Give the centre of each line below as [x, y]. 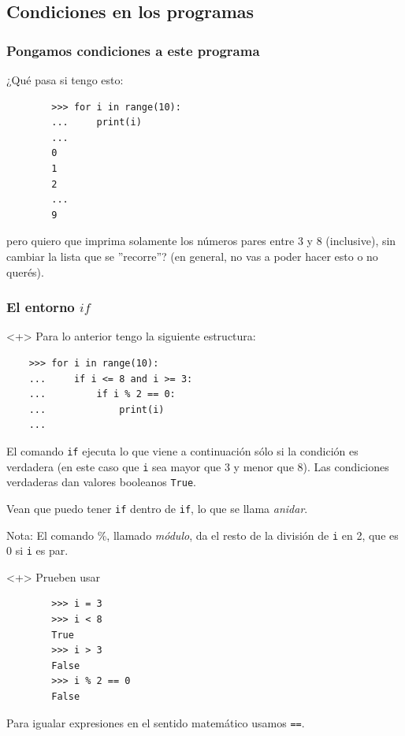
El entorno [41, 307]
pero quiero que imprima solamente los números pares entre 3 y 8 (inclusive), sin [201, 241]
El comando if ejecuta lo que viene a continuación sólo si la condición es [182, 450]
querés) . [25, 271]
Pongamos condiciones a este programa [133, 50]
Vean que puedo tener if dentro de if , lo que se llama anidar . [157, 508]
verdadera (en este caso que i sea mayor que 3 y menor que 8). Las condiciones [198, 466]
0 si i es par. [37, 550]
